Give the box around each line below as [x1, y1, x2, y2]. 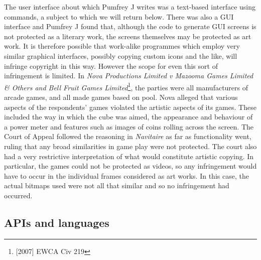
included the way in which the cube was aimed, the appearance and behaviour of [4, 111, 253, 122]
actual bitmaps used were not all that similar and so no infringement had [4, 180, 229, 191]
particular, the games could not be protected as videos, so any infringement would [4, 161, 257, 171]
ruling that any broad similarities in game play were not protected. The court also [4, 141, 257, 151]
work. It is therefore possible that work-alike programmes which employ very [4, 41, 240, 51]
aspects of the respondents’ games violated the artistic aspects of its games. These [4, 101, 256, 112]
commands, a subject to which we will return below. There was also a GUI [4, 11, 234, 22]
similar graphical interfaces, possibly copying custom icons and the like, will [4, 50, 237, 61]
